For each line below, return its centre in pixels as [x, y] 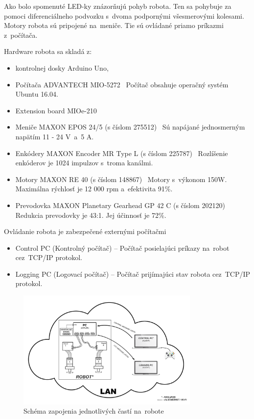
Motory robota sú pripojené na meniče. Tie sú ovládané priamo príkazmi [114, 25]
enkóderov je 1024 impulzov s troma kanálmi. [84, 163]
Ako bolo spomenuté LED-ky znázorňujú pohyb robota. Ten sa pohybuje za [118, 6]
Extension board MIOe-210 [56, 110]
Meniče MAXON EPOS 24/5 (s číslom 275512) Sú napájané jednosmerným [130, 127]
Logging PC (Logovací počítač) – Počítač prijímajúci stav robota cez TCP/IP [133, 274]
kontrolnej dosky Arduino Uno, [62, 67]
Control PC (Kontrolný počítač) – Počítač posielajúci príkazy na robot [122, 248]
